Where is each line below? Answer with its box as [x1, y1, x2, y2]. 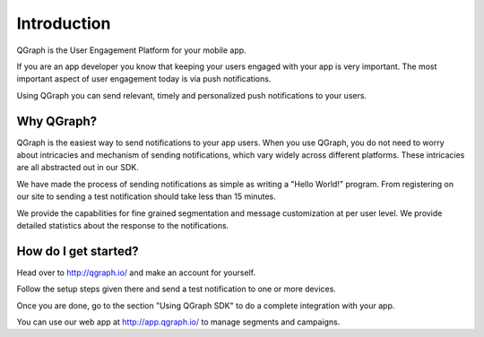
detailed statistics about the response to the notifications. [16, 220, 229, 230]
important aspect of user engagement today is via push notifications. [16, 73, 272, 84]
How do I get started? [16, 243, 139, 259]
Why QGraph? [16, 113, 98, 129]
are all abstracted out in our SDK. [16, 162, 139, 173]
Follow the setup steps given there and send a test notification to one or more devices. [16, 283, 336, 295]
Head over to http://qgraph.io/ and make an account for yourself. [16, 267, 255, 278]
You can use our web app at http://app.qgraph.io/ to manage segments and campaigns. [16, 316, 341, 327]
